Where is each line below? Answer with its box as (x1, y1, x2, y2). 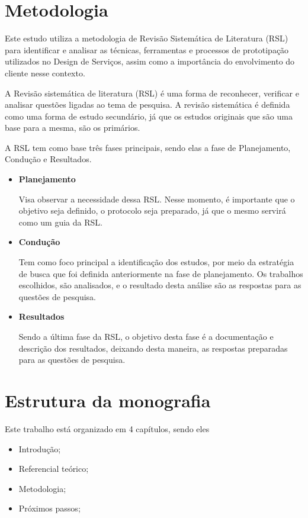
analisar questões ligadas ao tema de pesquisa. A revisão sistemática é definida (5, 98, 290, 111)
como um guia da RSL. (18, 215, 102, 228)
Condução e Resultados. (5, 153, 92, 165)
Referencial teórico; (18, 462, 89, 475)
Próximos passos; (18, 502, 81, 514)
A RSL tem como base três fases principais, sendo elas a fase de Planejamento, (5, 141, 291, 153)
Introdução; (18, 442, 61, 455)
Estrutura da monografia (5, 388, 211, 412)
